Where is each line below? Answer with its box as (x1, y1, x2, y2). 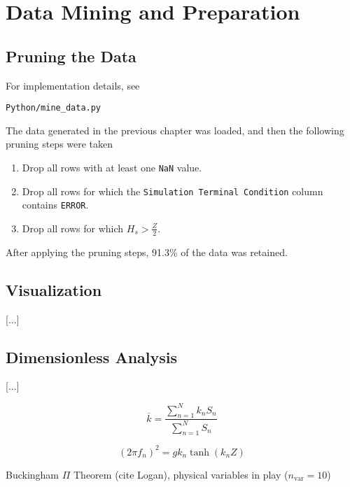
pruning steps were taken (6, 136, 113, 151)
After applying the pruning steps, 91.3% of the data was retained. (6, 244, 288, 259)
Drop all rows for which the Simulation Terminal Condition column (22, 183, 323, 198)
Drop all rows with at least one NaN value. (22, 160, 202, 175)
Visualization (6, 278, 102, 300)
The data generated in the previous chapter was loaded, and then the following (6, 122, 344, 137)
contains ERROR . (22, 197, 89, 212)
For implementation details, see (6, 78, 140, 92)
